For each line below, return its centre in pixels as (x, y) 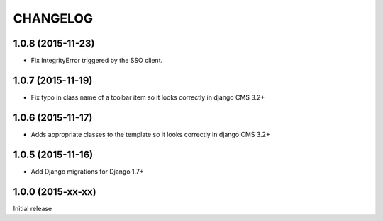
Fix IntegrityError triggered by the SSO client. (97, 61)
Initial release (33, 208)
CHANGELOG (53, 18)
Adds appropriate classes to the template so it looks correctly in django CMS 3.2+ (151, 134)
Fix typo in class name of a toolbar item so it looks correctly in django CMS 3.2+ (148, 97)
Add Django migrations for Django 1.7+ (88, 171)
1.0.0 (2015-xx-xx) (55, 192)
